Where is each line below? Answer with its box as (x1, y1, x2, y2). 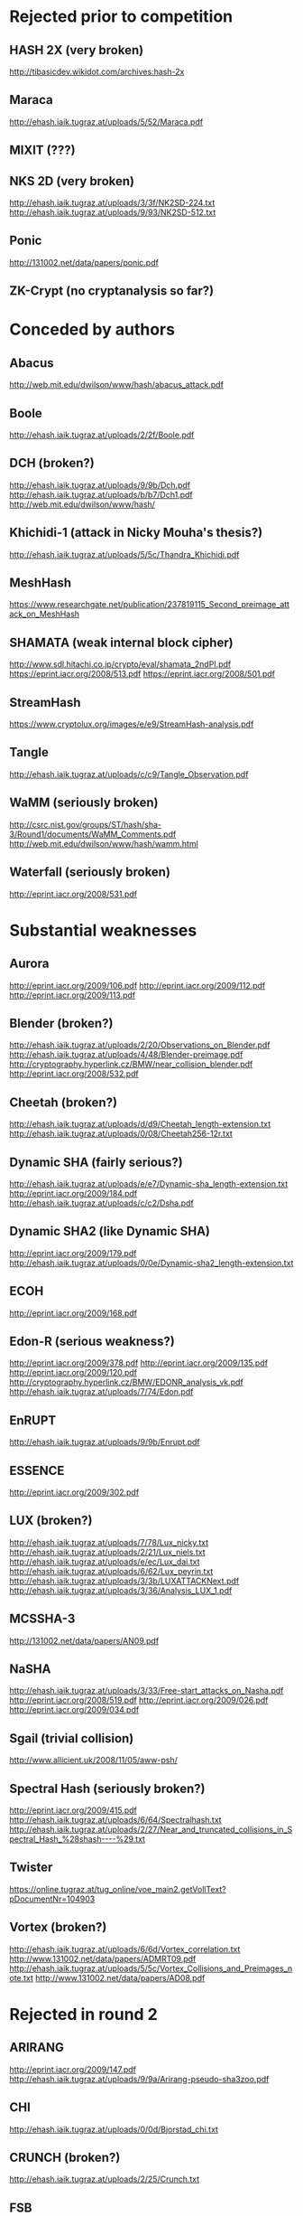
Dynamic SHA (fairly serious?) (9, 1154, 183, 1169)
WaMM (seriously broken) (9, 795, 159, 811)
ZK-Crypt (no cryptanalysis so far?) (9, 283, 215, 299)
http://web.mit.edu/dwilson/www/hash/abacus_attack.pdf (9, 380, 224, 390)
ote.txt (9, 1972, 34, 1983)
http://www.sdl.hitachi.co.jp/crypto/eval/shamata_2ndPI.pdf (9, 659, 232, 670)
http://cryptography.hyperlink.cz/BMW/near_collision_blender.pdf (9, 1059, 253, 1070)
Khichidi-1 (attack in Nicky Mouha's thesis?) (9, 525, 263, 540)
